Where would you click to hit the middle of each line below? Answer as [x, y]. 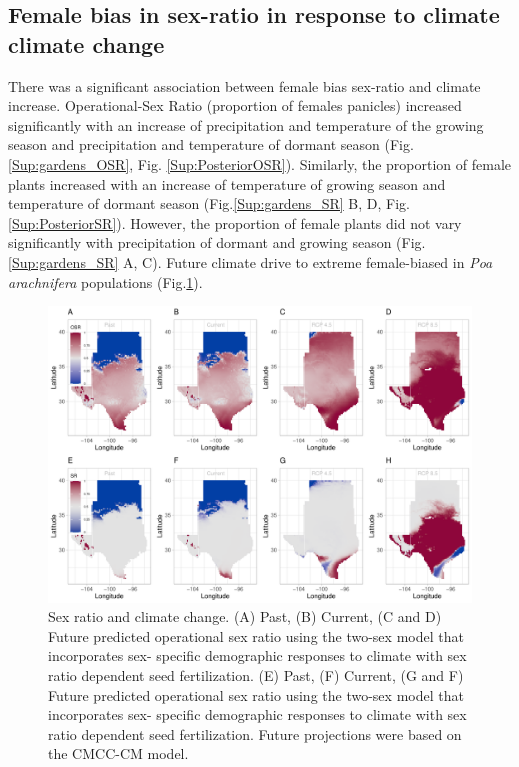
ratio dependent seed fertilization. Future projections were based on [255, 733]
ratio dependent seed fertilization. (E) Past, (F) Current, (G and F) [256, 674]
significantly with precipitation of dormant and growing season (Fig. [217, 242]
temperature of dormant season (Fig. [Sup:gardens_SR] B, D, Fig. [209, 203]
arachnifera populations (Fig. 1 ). [105, 281]
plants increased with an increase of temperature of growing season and [227, 183]
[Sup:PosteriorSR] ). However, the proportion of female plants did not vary [235, 222]
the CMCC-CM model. [118, 753]
